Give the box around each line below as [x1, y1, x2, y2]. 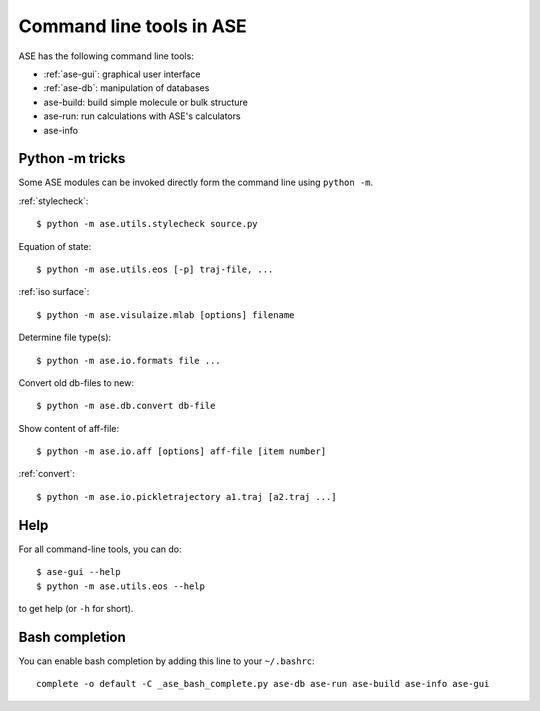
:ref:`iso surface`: [18, 286, 90, 298]
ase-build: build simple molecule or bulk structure [43, 96, 249, 108]
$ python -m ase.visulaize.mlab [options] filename [36, 309, 295, 320]
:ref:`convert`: [18, 468, 75, 480]
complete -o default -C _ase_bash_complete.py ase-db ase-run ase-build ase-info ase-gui [36, 678, 490, 690]
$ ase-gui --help [36, 566, 121, 578]
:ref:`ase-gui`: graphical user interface [43, 68, 201, 80]
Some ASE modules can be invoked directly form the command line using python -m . [18, 176, 374, 189]
